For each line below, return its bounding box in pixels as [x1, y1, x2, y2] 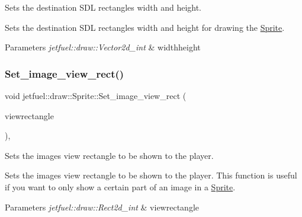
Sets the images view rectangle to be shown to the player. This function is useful [5, 169, 297, 181]
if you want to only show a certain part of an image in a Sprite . [5, 180, 236, 193]
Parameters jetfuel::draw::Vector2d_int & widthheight [5, 41, 201, 53]
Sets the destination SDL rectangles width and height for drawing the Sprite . [5, 21, 285, 33]
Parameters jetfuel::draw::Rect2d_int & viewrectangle [5, 200, 199, 213]
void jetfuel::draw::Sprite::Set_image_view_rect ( [5, 90, 187, 101]
